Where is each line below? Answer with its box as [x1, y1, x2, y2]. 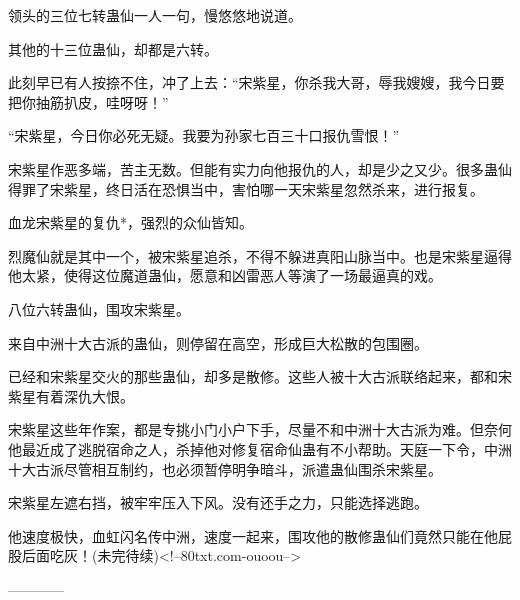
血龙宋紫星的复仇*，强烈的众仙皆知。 [8, 212, 253, 233]
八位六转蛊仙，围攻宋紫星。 [8, 298, 190, 319]
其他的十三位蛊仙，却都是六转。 [8, 38, 218, 59]
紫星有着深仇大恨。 [8, 385, 134, 406]
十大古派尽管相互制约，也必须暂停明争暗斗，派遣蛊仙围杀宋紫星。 [8, 458, 442, 479]
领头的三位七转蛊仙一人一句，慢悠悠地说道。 [8, 5, 302, 25]
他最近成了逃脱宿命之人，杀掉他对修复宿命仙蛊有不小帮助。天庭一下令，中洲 [8, 438, 512, 459]
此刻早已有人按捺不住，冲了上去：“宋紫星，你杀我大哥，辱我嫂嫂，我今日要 [8, 72, 505, 93]
